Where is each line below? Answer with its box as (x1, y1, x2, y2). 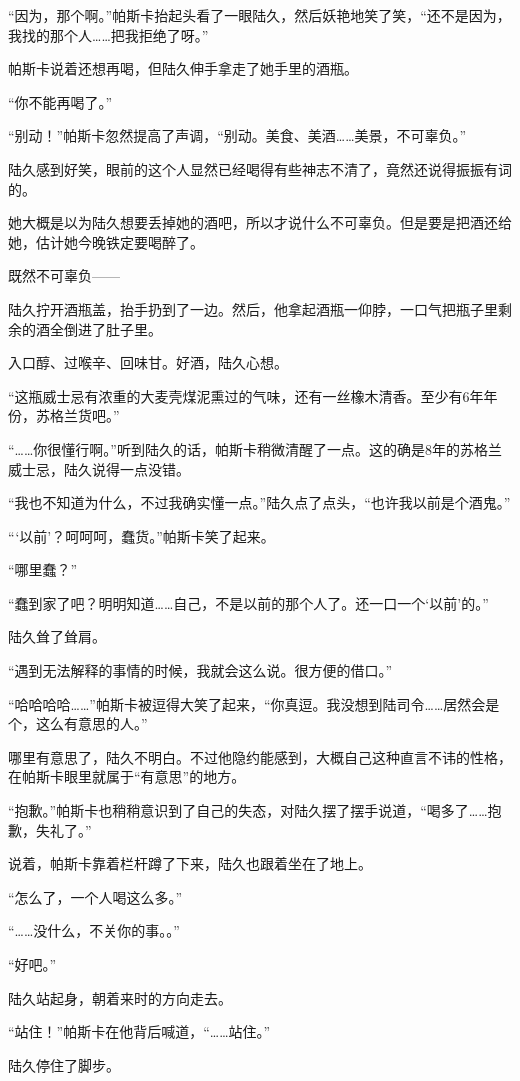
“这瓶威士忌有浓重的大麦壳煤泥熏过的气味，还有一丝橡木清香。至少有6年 (8, 385, 484, 406)
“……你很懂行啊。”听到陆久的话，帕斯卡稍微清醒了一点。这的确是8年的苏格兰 (8, 438, 502, 459)
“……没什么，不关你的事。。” (8, 920, 180, 941)
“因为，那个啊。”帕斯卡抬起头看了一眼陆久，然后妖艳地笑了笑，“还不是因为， (8, 5, 511, 25)
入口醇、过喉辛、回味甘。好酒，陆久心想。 (8, 352, 288, 373)
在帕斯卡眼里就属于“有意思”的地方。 (8, 766, 246, 787)
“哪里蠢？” (8, 559, 78, 580)
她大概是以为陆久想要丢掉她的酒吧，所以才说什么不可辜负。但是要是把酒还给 (8, 212, 512, 233)
